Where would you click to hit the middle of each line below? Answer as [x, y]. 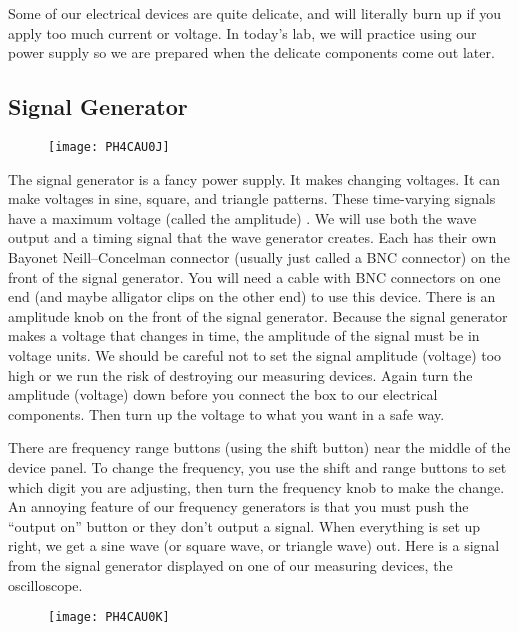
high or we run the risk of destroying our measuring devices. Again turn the [240, 374]
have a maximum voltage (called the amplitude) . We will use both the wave [242, 217]
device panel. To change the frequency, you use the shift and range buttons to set [257, 466]
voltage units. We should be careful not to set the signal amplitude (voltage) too [255, 354]
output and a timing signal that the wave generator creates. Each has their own [252, 237]
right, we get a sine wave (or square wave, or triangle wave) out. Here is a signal [254, 545]
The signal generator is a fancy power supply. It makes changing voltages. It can [254, 178]
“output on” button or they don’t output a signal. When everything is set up [244, 525]
